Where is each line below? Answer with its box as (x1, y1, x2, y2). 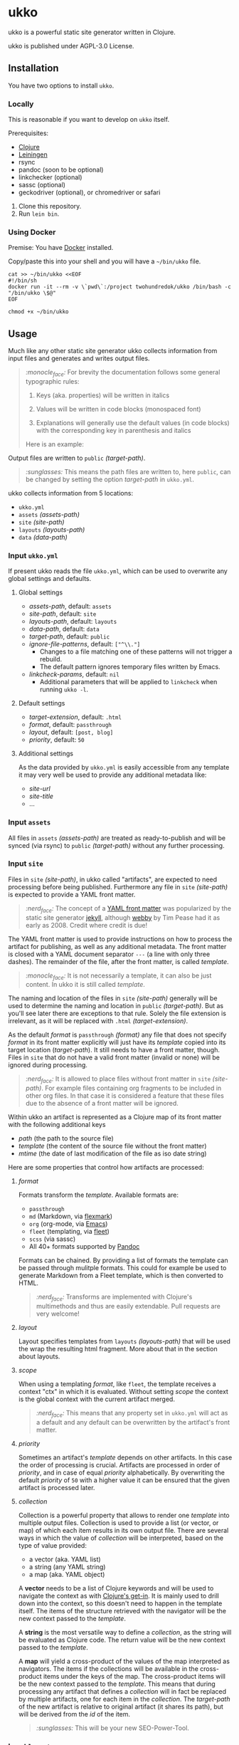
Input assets (8, 817, 51, 827)
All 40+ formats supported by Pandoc (28, 1242, 140, 1251)
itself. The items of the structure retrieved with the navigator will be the (18, 1606, 227, 1615)
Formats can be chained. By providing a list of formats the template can (18, 1256, 228, 1264)
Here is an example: (25, 439, 85, 449)
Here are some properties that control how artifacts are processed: (8, 1163, 205, 1172)
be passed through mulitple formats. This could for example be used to (18, 1264, 227, 1272)
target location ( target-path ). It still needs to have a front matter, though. (8, 1046, 220, 1054)
